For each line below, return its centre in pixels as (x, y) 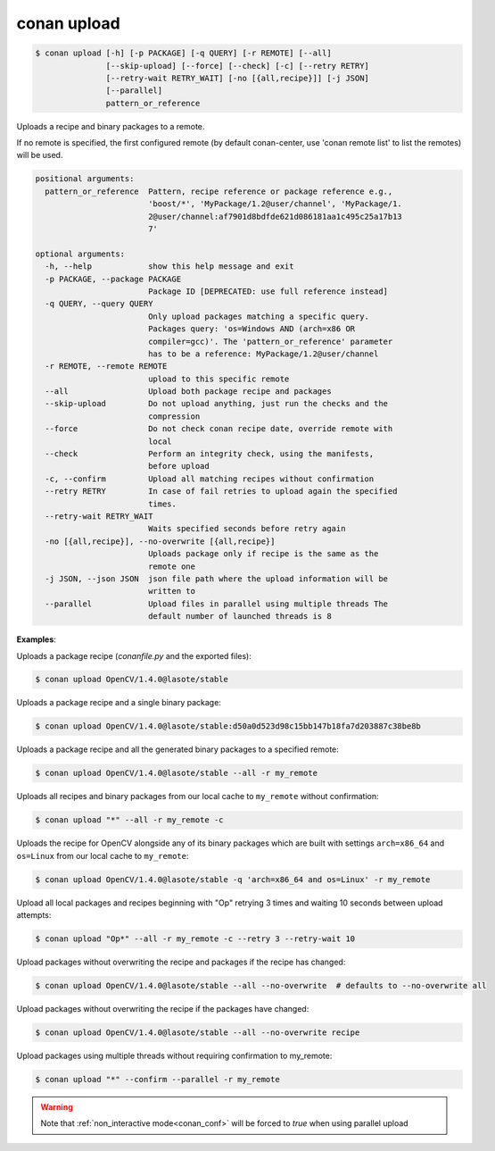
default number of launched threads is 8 (239, 617)
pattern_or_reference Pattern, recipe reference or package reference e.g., (219, 191)
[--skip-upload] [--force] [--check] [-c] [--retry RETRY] (238, 66)
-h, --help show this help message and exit (169, 267)
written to (172, 591)
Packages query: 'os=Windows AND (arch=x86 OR (252, 329)
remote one (172, 566)
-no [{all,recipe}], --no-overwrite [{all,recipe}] (160, 541)
